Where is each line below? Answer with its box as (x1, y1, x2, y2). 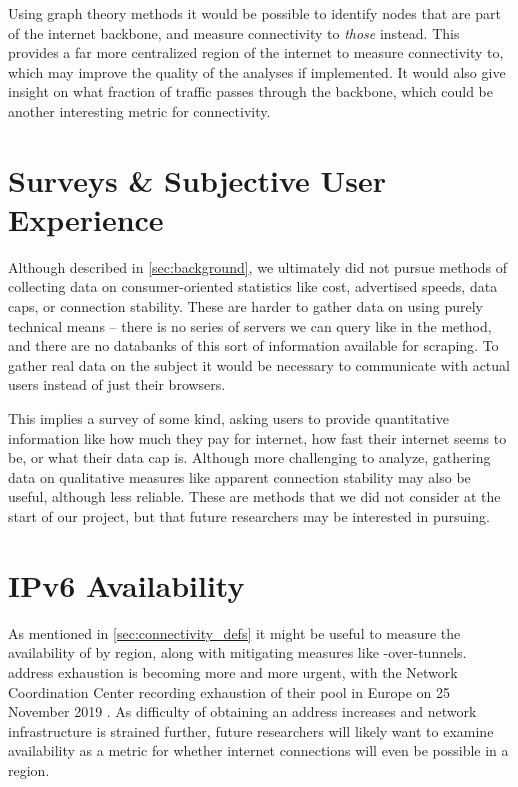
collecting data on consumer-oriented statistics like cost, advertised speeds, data (8, 276, 498, 297)
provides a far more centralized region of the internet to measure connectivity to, (8, 42, 504, 63)
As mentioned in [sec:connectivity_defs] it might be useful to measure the (8, 622, 461, 643)
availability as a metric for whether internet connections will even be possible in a (8, 740, 509, 761)
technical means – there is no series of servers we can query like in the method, (8, 315, 492, 336)
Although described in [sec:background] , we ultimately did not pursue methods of (8, 256, 508, 277)
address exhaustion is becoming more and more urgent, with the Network (8, 661, 458, 682)
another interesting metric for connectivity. (8, 100, 271, 121)
